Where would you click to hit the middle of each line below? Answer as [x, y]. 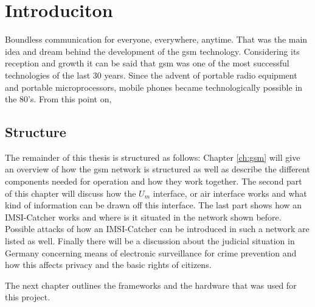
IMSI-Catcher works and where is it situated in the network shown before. [143, 217]
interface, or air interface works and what [230, 193]
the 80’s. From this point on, [58, 99]
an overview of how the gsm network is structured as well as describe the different [157, 169]
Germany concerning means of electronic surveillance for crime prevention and [151, 252]
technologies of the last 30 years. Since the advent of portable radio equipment [151, 75]
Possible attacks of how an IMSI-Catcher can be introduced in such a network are [157, 229]
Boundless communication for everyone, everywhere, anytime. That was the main [156, 39]
